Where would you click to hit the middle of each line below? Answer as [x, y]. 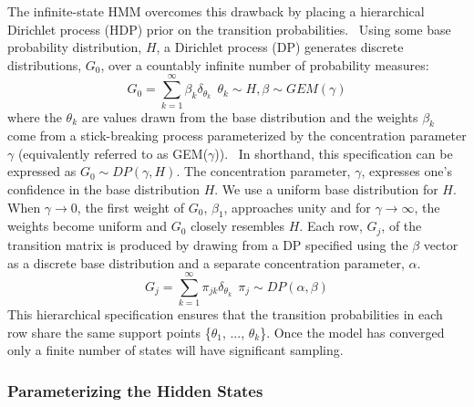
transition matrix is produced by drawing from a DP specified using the [208, 244]
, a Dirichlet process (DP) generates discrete [280, 47]
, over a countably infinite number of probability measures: [265, 64]
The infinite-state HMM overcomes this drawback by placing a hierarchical [216, 11]
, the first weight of [131, 207]
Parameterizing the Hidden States [135, 390]
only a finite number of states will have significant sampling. [175, 350]
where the [35, 116]
